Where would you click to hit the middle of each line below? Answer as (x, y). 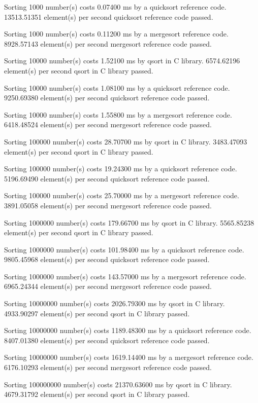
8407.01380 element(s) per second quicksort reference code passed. (107, 340)
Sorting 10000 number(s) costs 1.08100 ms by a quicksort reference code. (117, 87)
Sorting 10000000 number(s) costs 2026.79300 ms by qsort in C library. (115, 303)
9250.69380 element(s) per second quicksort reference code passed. (107, 98)
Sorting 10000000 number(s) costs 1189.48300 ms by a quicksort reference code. (128, 330)
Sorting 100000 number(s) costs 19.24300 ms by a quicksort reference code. (121, 169)
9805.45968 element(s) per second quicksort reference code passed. (107, 259)
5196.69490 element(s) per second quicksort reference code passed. (107, 178)
